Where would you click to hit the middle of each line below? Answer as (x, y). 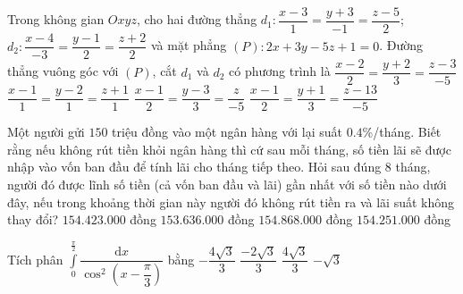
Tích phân (35, 259)
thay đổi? (33, 219)
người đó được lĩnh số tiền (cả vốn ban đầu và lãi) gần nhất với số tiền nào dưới (227, 185)
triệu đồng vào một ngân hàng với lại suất (227, 132)
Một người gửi (46, 132)
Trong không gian (56, 19)
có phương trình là (280, 71)
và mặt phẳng (189, 45)
